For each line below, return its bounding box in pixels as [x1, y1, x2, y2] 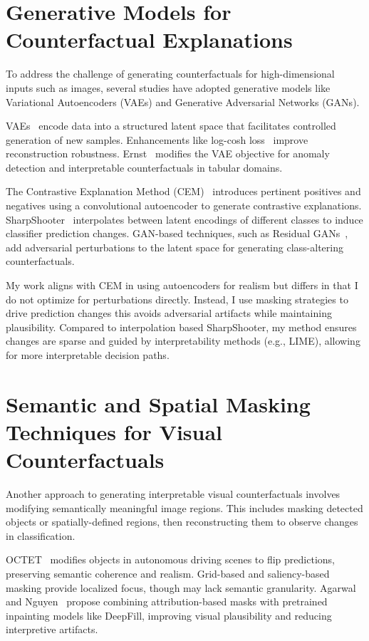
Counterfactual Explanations [6, 25, 293, 54]
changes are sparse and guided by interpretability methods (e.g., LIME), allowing [6, 333, 360, 348]
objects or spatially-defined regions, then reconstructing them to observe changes [6, 514, 358, 529]
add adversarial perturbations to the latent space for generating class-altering [6, 239, 343, 254]
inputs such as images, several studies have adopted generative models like [6, 80, 331, 95]
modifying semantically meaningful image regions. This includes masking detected [6, 500, 363, 515]
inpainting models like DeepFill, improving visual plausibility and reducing [6, 608, 332, 622]
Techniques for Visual [6, 417, 223, 446]
